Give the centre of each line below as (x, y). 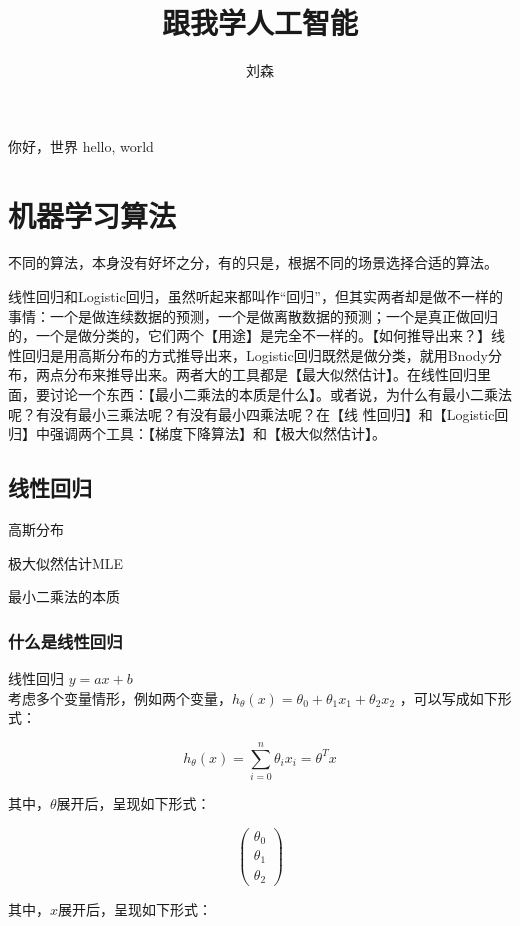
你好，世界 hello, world (81, 145)
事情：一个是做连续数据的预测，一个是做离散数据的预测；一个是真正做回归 (253, 315)
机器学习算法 (92, 214)
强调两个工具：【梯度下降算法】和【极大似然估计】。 (217, 433)
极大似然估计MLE (66, 562)
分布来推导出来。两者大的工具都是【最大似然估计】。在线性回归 (270, 374)
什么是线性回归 (65, 640)
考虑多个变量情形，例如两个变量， (120, 697)
